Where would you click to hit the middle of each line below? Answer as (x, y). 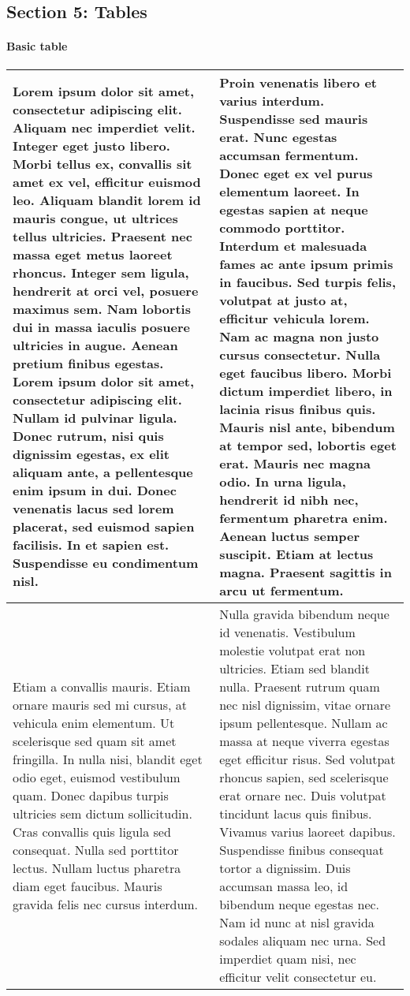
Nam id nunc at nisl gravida (297, 922)
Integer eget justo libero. (91, 146)
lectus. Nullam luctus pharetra (97, 867)
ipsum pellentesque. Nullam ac (304, 722)
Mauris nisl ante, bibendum (307, 427)
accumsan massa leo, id (284, 886)
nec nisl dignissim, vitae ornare (305, 704)
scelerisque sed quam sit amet (95, 740)
